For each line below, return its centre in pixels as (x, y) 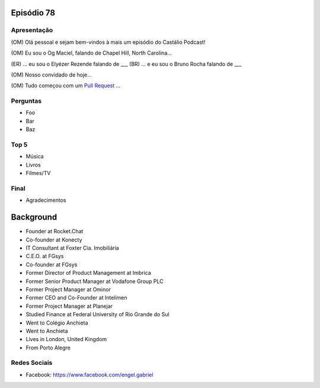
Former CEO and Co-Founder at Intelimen (76, 298)
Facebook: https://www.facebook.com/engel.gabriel (89, 374)
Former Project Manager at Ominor (68, 289)
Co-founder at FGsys (52, 265)
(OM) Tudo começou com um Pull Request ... (66, 85)
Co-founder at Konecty (54, 240)
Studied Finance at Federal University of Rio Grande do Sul (97, 314)
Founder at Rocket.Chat (55, 231)
